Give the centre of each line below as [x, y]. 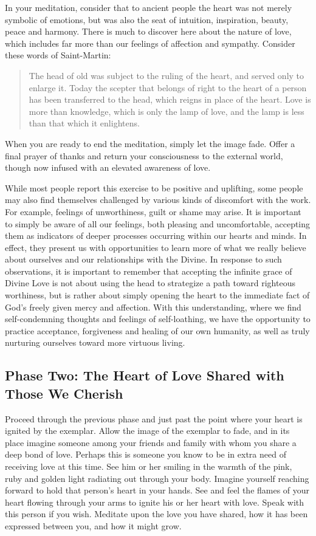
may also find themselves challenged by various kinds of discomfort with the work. [158, 200]
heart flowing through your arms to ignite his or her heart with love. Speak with [155, 502]
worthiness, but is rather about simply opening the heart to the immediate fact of [157, 295]
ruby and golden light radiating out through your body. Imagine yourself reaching [157, 478]
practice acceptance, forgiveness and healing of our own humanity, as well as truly [157, 330]
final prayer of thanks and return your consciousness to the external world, [144, 155]
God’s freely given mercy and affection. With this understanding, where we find [153, 307]
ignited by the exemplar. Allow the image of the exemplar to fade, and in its [147, 431]
